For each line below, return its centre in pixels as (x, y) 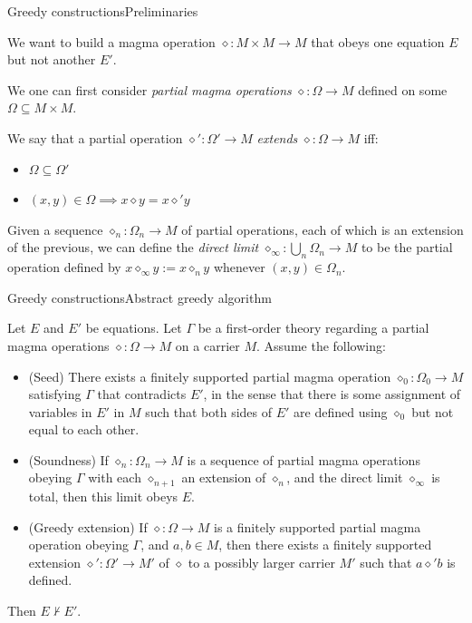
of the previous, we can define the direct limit (133, 247)
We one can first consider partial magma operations (149, 89)
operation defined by (64, 267)
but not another (52, 59)
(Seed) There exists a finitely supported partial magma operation (210, 376)
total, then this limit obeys (103, 496)
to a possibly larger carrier (261, 562)
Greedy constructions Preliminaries (103, 11)
